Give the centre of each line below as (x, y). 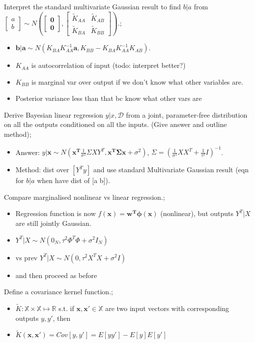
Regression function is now (56, 213)
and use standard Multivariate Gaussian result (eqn (171, 170)
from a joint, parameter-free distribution (187, 114)
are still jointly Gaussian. (53, 223)
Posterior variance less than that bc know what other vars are (109, 98)
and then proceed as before (56, 275)
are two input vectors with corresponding (167, 308)
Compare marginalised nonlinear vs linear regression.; (85, 197)
